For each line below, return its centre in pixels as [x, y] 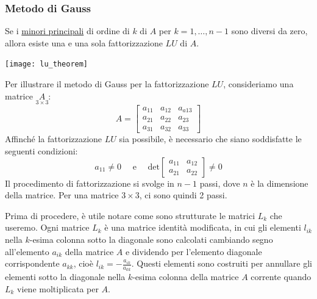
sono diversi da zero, [269, 31]
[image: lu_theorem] [47, 64]
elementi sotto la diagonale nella [65, 277]
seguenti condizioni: [41, 150]
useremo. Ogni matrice [47, 227]
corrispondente [32, 263]
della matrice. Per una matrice [62, 195]
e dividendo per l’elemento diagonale [194, 251]
